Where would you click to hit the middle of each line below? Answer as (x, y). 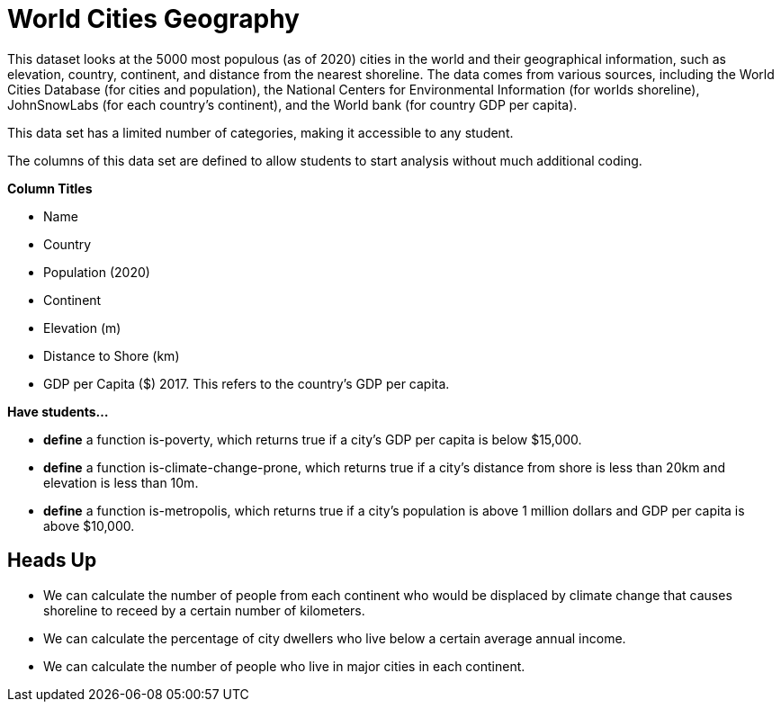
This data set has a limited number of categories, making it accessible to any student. (260, 132)
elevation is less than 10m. (121, 482)
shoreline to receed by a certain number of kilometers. (204, 610)
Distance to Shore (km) (112, 355)
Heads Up (52, 561)
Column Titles (50, 188)
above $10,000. (89, 525)
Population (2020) (97, 272)
